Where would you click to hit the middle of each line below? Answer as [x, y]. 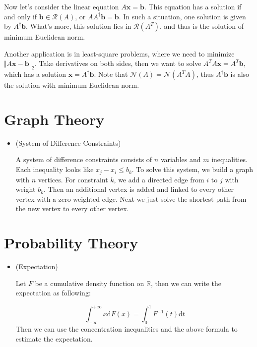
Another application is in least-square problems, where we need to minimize [119, 53]
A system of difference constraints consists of [84, 159]
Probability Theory [71, 243]
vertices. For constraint [73, 179]
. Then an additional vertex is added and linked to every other [139, 189]
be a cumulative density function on [90, 283]
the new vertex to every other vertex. [72, 208]
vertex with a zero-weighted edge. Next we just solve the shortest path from [131, 199]
